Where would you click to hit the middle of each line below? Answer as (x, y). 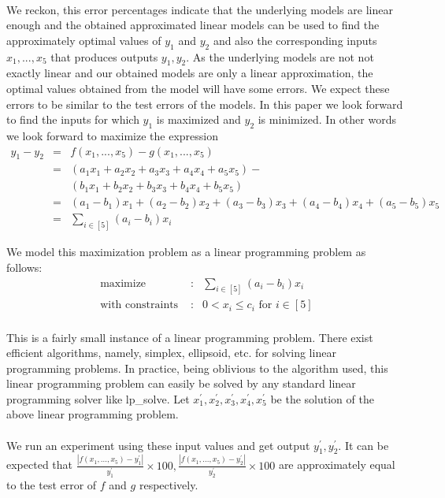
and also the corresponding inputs (295, 40)
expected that (39, 465)
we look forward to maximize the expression (112, 135)
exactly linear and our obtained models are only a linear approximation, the (190, 73)
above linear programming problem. (93, 414)
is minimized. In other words (327, 119)
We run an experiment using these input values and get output (158, 445)
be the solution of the (322, 398)
